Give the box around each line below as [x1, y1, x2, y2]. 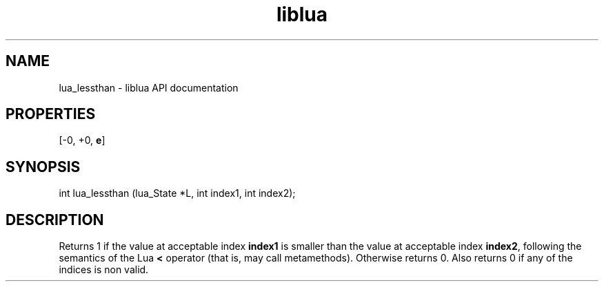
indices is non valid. [59, 264, 149, 276]
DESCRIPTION [6, 211, 104, 228]
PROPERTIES [6, 105, 96, 123]
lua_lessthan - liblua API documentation [59, 81, 239, 94]
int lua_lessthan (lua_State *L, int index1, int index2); [59, 187, 296, 200]
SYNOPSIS [6, 158, 81, 176]
